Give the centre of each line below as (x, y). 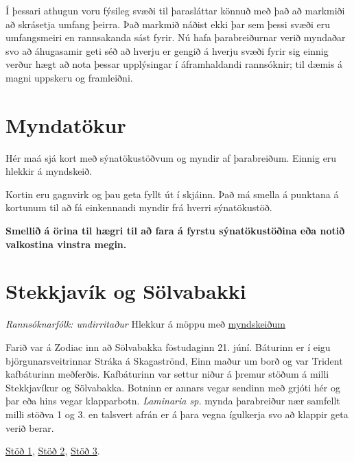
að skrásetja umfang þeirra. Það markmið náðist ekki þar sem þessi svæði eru (168, 24)
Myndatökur (66, 124)
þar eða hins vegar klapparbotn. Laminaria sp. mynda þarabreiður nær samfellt (173, 401)
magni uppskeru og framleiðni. (69, 77)
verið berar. (30, 427)
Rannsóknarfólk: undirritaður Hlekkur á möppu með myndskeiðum (145, 324)
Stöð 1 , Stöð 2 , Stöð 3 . (53, 451)
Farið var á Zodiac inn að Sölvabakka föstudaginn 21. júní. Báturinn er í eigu (168, 346)
